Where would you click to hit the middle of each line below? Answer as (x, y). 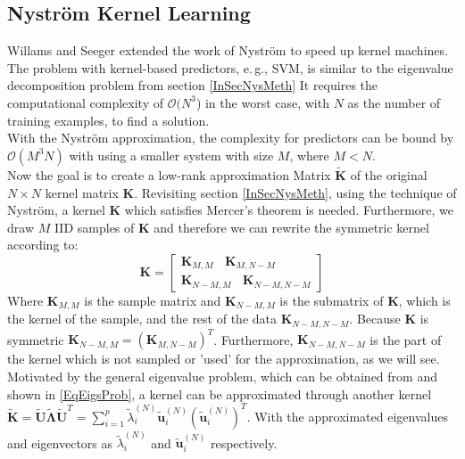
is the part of (406, 339)
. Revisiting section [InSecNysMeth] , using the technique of (295, 192)
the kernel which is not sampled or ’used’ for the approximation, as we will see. (224, 359)
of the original (389, 174)
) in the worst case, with (262, 102)
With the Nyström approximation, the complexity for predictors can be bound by (231, 138)
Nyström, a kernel (56, 210)
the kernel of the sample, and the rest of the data (142, 319)
